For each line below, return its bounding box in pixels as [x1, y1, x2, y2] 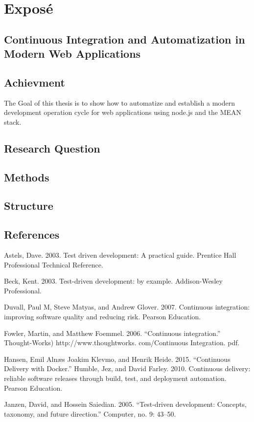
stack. [4, 116, 22, 127]
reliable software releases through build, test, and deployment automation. [4, 373, 227, 383]
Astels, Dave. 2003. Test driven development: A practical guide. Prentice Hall [4, 250, 236, 260]
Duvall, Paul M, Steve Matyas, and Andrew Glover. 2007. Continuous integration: [4, 302, 250, 312]
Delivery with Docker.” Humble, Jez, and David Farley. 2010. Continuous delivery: [4, 363, 251, 374]
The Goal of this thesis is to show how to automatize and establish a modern [4, 97, 235, 108]
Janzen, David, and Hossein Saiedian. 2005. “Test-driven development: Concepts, [4, 399, 247, 409]
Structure [4, 198, 53, 213]
